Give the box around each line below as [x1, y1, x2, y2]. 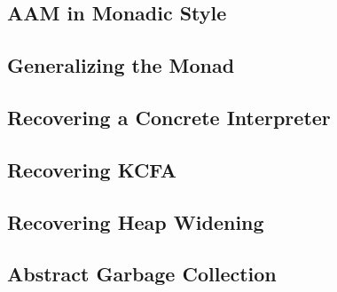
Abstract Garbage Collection [7, 260, 277, 288]
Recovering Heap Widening [7, 208, 264, 235]
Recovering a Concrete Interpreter [7, 103, 331, 130]
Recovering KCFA [7, 155, 177, 183]
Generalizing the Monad [7, 51, 235, 79]
